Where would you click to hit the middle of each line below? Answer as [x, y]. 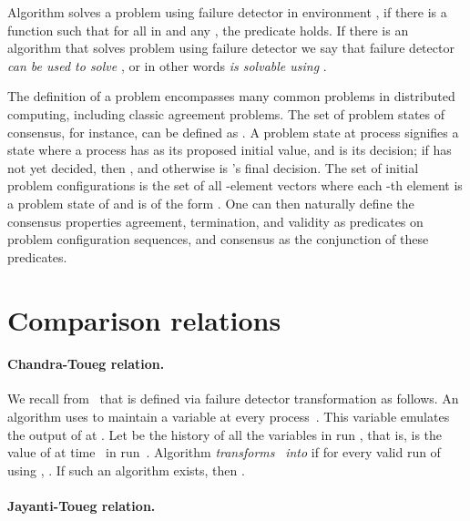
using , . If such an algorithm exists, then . [126, 470]
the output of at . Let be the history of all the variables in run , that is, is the [225, 434]
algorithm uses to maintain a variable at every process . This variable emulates [229, 417]
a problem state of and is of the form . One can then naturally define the [211, 203]
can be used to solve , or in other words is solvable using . [167, 65]
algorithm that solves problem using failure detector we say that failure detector [231, 48]
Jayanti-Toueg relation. [82, 506]
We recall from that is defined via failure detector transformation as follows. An [233, 398]
